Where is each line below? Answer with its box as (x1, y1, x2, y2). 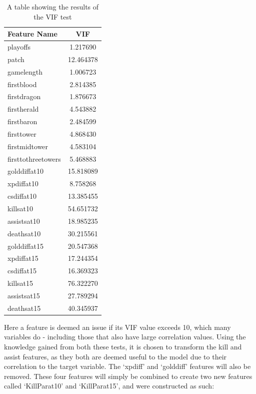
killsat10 (7, 203, 33, 213)
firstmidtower (7, 141, 48, 151)
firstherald (7, 104, 39, 114)
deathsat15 (7, 302, 41, 313)
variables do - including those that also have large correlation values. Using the (4, 331, 246, 342)
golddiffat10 (7, 166, 43, 176)
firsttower (7, 128, 36, 139)
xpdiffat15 (7, 253, 38, 263)
